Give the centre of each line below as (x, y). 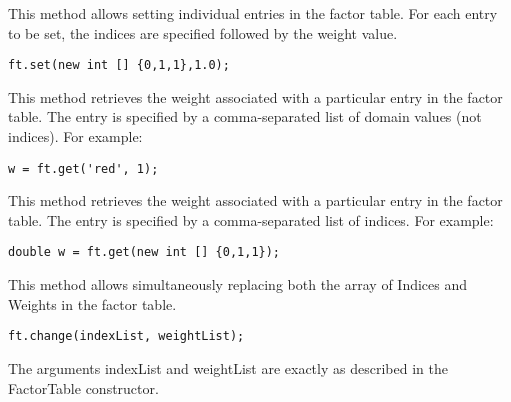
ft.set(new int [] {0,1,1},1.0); (119, 65)
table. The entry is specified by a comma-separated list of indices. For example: (251, 219)
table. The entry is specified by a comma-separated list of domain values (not (245, 116)
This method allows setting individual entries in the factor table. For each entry (253, 13)
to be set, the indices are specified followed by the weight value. (203, 32)
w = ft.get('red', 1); (83, 168)
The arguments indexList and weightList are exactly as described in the (228, 367)
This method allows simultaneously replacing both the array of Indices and (238, 284)
